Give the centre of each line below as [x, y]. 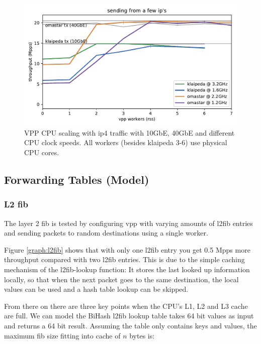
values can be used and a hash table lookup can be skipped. [96, 289]
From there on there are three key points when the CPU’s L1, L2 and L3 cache [126, 306]
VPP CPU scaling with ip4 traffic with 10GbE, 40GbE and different [129, 132]
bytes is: [142, 335]
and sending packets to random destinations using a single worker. [106, 233]
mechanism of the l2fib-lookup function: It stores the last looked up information [127, 269]
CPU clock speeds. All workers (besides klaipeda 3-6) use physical [126, 142]
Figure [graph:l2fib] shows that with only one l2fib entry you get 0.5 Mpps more [127, 249]
